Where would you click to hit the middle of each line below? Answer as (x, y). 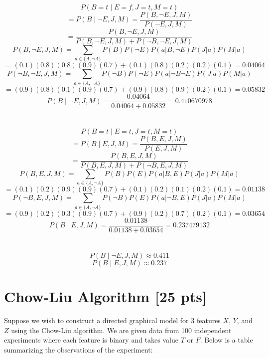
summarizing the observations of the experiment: (78, 349)
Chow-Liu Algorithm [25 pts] (105, 296)
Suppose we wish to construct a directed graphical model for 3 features (112, 320)
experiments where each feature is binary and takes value (91, 340)
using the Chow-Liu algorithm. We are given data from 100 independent (121, 330)
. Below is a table (226, 340)
